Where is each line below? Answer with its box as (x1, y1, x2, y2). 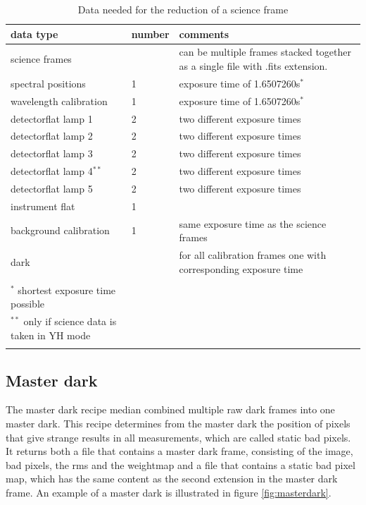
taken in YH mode (11, 327, 91, 342)
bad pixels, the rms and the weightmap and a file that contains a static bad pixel (6, 457, 355, 472)
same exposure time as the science (179, 216, 327, 231)
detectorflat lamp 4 (11, 164, 93, 178)
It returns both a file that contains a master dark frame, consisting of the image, (6, 444, 353, 458)
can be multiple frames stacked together (179, 44, 352, 59)
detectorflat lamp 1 (11, 111, 93, 126)
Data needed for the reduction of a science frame (77, 2, 289, 16)
